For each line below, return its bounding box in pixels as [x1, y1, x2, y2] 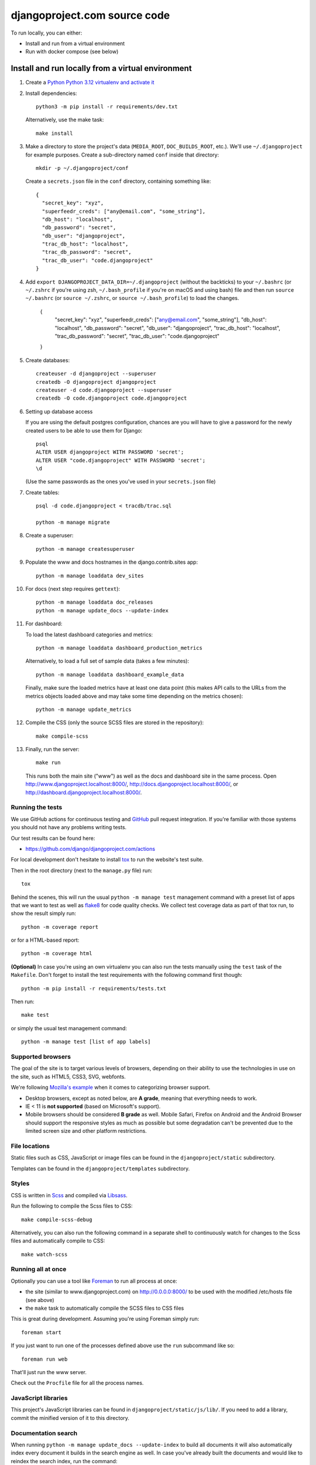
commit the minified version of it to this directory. [11, 1414, 130, 1421]
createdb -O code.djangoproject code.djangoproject [36, 395, 187, 401]
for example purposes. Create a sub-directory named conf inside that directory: [25, 151, 219, 158]
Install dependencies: [25, 90, 77, 97]
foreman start [21, 1329, 61, 1335]
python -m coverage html [21, 950, 92, 957]
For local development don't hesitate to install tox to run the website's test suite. [11, 856, 204, 863]
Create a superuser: [25, 532, 74, 539]
